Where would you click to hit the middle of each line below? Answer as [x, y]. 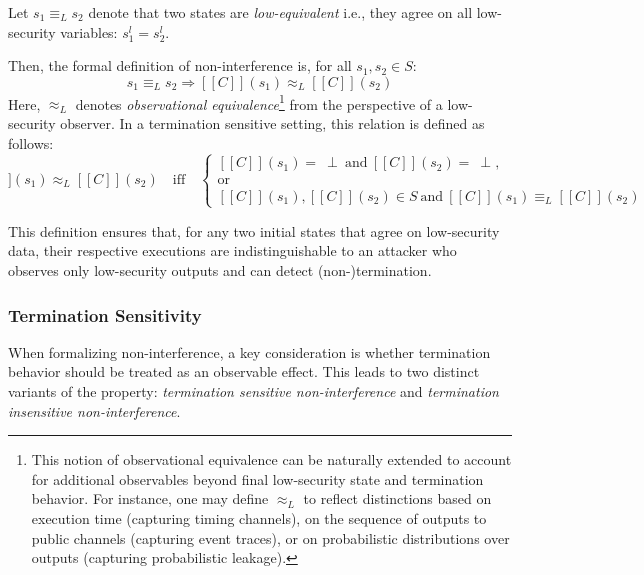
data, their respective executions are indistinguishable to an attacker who [232, 250]
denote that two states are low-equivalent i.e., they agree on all [280, 12]
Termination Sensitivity [105, 314]
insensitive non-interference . [94, 410]
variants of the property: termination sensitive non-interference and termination [253, 391]
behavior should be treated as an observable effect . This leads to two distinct [244, 371]
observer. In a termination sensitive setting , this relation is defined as [272, 123]
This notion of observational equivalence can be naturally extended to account [271, 459]
